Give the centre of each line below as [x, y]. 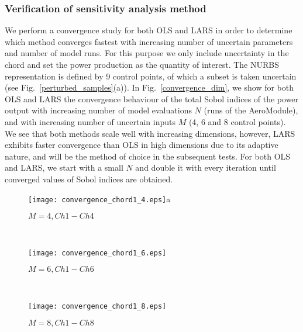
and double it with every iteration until [206, 167]
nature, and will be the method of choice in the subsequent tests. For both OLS [148, 156]
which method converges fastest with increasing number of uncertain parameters [149, 41]
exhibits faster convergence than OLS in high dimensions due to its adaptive [142, 145]
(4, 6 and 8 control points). [237, 121]
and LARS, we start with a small [64, 167]
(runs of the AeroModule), [251, 110]
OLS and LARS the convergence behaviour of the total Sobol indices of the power [152, 98]
